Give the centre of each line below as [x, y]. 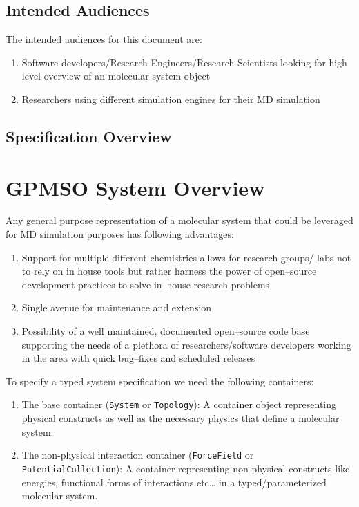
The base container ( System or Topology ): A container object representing [179, 404]
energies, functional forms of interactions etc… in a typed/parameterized [174, 482]
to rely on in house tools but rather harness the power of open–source [169, 271]
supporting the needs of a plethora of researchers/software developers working [186, 344]
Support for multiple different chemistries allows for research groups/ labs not [186, 257]
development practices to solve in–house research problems [146, 284]
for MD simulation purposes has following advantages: [120, 234]
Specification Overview [89, 136]
